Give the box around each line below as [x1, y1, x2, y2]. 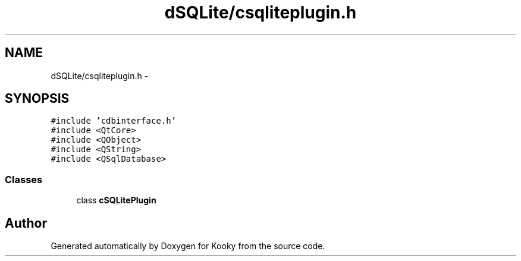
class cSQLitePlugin [76, 195, 156, 206]
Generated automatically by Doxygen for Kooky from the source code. [51, 241, 325, 251]
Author [5, 215, 47, 231]
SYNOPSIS [5, 91, 70, 106]
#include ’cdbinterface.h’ [51, 116, 177, 126]
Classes [5, 173, 43, 185]
